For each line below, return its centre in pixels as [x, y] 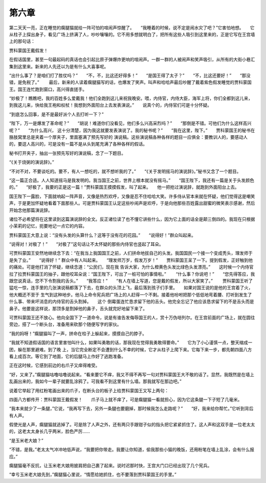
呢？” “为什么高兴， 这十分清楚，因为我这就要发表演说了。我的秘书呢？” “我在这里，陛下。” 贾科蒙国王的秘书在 [132, 130]
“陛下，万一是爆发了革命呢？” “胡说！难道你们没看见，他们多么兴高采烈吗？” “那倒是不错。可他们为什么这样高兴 [130, 123]
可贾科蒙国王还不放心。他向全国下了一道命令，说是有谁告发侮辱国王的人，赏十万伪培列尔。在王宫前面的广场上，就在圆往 [132, 317]
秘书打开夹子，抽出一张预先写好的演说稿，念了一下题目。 [67, 153]
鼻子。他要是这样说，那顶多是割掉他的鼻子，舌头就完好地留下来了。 [78, 308]
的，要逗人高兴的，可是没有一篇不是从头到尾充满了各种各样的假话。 [78, 144]
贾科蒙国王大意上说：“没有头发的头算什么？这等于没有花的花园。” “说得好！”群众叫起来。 [102, 235]
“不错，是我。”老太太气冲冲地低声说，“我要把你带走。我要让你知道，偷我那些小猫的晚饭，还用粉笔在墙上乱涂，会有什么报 [132, 449]
